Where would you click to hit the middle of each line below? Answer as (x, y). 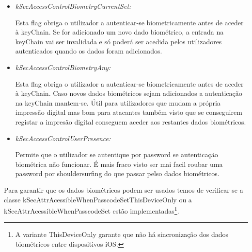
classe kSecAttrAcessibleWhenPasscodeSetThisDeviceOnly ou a (98, 199)
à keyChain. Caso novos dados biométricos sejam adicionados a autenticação (129, 93)
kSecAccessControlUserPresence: (63, 138)
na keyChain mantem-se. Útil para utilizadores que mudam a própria (118, 102)
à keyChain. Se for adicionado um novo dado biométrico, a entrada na (119, 32)
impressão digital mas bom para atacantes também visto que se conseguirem (129, 112)
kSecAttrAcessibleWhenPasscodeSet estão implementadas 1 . (92, 210)
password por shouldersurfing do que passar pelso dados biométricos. (117, 173)
